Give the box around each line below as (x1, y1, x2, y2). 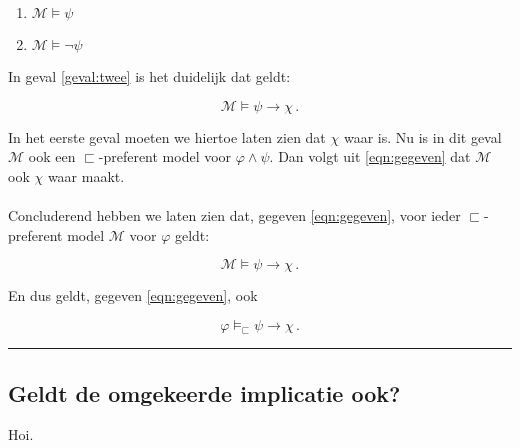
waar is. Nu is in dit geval (343, 126, 502, 147)
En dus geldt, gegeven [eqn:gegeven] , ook (8, 285, 258, 306)
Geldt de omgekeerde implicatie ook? (8, 377, 401, 408)
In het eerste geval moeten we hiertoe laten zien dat (8, 126, 326, 147)
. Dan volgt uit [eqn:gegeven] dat (269, 146, 471, 167)
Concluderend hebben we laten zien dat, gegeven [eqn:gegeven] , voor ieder (8, 204, 461, 225)
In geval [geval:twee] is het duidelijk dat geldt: (8, 66, 291, 86)
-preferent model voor (98, 146, 232, 167)
